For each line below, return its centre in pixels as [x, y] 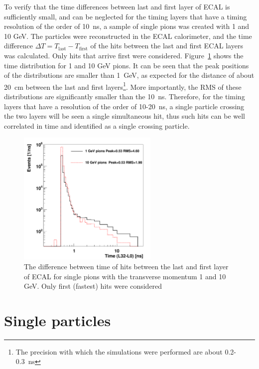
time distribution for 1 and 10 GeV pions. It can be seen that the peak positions [127, 65]
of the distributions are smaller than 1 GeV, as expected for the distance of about [129, 75]
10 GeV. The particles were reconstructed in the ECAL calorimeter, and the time [128, 36]
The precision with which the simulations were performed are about [119, 351]
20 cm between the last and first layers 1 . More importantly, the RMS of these [123, 86]
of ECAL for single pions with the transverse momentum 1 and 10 [125, 276]
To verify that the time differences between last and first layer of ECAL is [117, 6]
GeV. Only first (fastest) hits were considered [93, 286]
